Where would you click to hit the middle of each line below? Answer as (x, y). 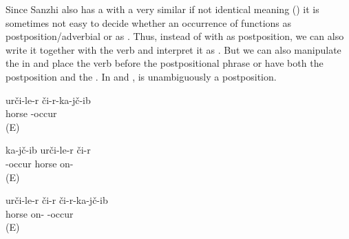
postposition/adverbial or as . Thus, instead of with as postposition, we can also (175, 36)
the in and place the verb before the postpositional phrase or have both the (165, 63)
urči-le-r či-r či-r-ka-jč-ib (57, 200)
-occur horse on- (40, 163)
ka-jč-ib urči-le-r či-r (48, 150)
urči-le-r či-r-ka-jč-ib (48, 100)
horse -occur (31, 113)
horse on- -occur (40, 213)
